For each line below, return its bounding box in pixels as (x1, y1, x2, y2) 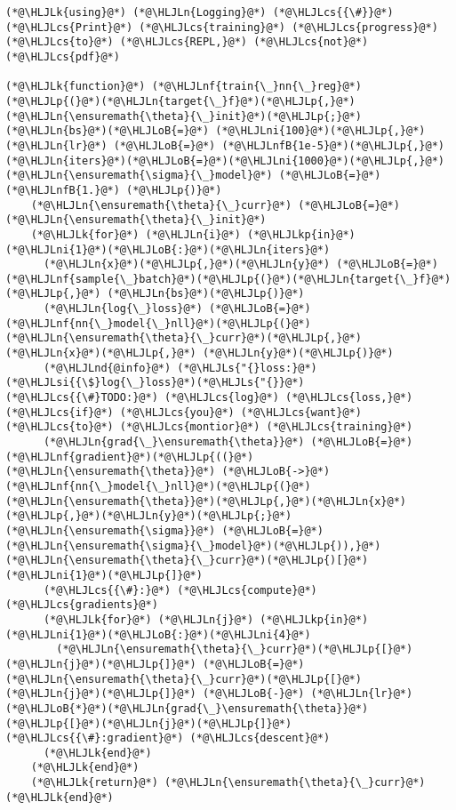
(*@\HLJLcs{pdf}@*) (5, 50, 120, 63)
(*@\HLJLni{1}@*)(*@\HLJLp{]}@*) (5, 568, 203, 581)
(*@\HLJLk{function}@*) (5, 80, 146, 93)
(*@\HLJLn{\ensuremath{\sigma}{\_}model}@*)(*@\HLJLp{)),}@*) (5, 539, 381, 552)
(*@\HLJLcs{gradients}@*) (5, 598, 158, 612)
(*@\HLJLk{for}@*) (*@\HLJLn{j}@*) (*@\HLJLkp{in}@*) (43, 613, 369, 626)
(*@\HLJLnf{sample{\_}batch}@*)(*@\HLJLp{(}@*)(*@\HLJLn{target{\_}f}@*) (5, 272, 452, 285)
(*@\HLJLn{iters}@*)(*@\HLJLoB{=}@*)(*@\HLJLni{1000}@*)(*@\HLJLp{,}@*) (5, 154, 444, 167)
